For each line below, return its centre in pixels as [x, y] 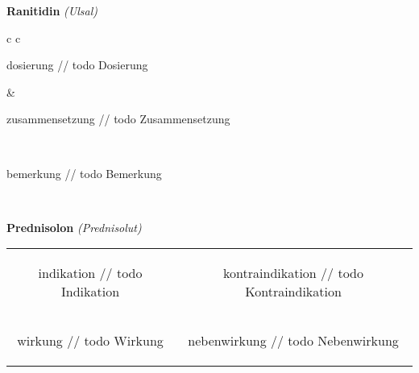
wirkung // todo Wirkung [90, 341]
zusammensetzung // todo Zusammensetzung [118, 119]
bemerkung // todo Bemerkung [84, 173]
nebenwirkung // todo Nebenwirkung [293, 341]
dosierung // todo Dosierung [77, 65]
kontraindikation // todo [293, 273]
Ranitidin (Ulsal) [52, 10]
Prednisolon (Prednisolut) [74, 227]
